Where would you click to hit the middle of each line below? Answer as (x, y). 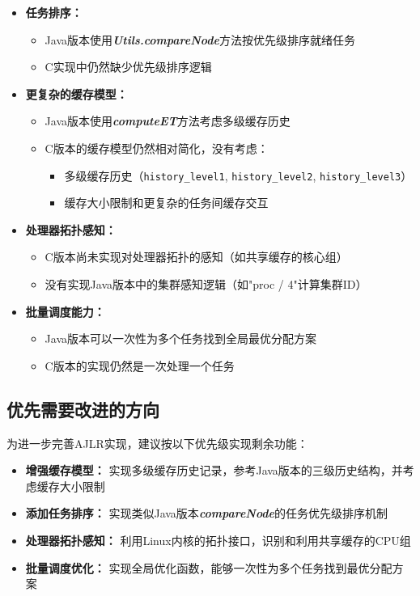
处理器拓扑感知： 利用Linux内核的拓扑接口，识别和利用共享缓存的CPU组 (218, 540)
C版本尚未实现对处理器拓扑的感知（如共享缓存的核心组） (196, 257)
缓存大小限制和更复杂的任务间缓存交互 (166, 203)
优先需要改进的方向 (83, 409)
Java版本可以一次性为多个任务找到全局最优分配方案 (181, 338)
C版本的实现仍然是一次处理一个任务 (140, 365)
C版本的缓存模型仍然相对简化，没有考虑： (157, 148)
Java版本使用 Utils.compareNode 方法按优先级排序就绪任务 (200, 39)
